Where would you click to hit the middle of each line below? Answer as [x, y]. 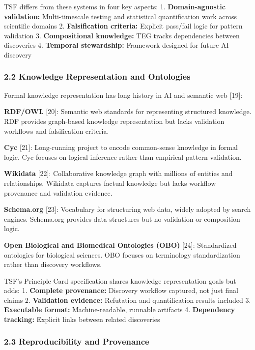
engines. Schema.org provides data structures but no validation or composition [122, 219]
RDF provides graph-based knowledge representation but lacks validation [114, 121]
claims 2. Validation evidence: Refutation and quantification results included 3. [127, 300]
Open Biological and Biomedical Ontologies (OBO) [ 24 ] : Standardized [120, 245]
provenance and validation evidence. [58, 192]
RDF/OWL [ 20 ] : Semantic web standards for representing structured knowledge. [128, 111]
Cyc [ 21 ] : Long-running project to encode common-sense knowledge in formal [121, 147]
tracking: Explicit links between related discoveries [82, 319]
